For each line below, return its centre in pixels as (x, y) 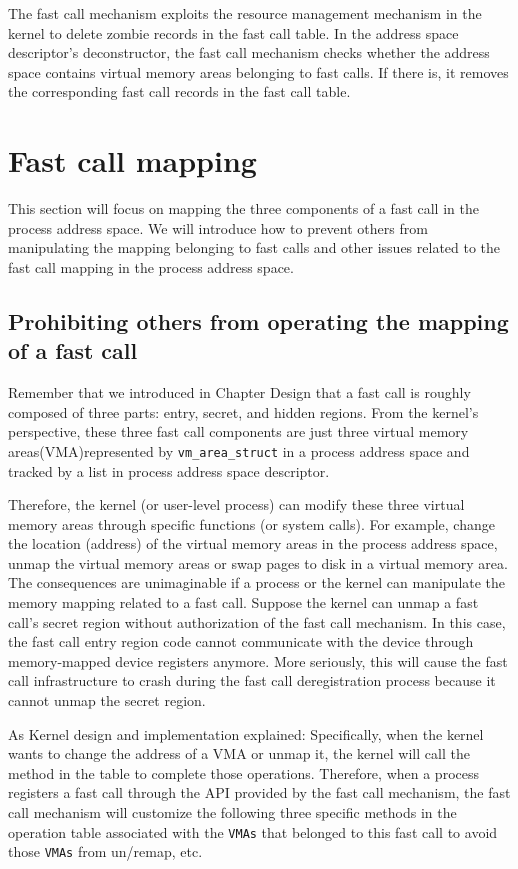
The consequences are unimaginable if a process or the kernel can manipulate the (257, 582)
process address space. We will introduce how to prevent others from (218, 227)
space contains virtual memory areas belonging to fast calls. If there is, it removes (258, 71)
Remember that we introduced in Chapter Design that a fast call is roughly (239, 392)
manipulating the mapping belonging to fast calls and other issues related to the (254, 247)
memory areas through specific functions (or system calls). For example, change (251, 523)
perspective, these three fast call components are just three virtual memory (238, 431)
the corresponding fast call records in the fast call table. (179, 91)
